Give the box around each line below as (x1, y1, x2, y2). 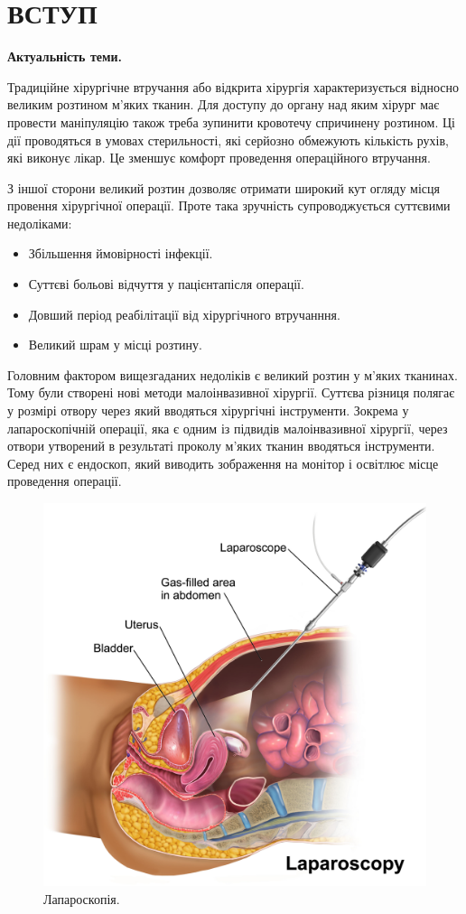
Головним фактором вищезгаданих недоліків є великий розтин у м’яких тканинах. (7, 365, 458, 384)
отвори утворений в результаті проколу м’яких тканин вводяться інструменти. (7, 436, 435, 455)
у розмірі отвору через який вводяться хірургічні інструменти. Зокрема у (7, 401, 409, 420)
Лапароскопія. (43, 889, 120, 908)
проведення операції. (7, 471, 122, 490)
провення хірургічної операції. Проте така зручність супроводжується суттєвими (7, 196, 451, 215)
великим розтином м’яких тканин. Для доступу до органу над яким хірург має (7, 95, 440, 114)
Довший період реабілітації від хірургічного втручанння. (28, 304, 340, 323)
